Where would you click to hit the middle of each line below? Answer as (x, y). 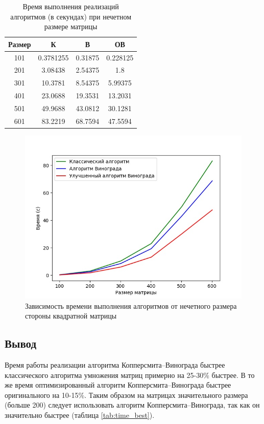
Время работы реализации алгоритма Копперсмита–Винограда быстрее (115, 364)
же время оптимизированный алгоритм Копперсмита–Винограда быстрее (118, 385)
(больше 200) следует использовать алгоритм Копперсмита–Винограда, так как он (132, 405)
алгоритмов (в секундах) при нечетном (71, 16)
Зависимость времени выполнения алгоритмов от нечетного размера (131, 305)
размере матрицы (71, 26)
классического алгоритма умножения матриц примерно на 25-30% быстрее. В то (130, 375)
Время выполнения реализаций (71, 6)
